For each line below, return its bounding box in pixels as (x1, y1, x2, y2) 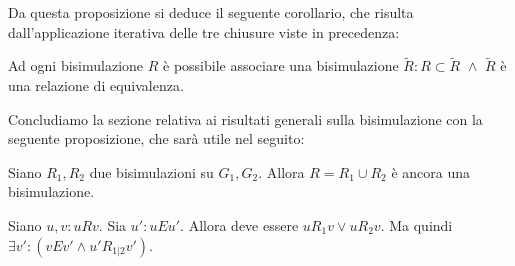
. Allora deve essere (180, 214, 299, 235)
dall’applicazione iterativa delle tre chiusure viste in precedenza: (8, 21, 400, 42)
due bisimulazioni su (89, 161, 214, 182)
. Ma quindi (380, 214, 453, 235)
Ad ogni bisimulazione (8, 55, 144, 76)
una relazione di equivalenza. (8, 75, 184, 95)
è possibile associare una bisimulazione (163, 55, 399, 76)
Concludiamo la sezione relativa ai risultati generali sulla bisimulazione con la (8, 108, 483, 129)
